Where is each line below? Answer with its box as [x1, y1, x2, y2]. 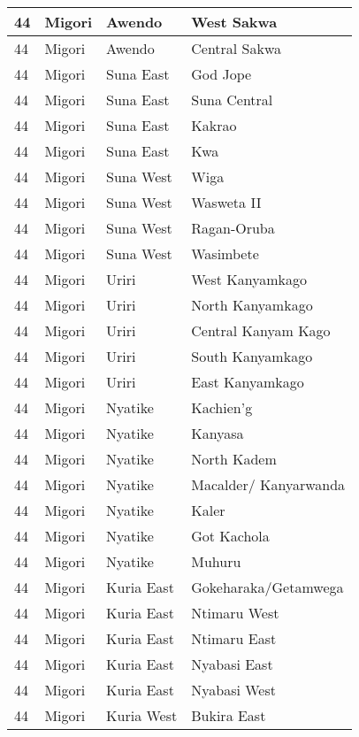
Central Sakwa [191, 38, 282, 58]
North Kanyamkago [191, 295, 313, 315]
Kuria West [106, 705, 178, 725]
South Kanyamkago [191, 346, 313, 366]
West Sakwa [191, 12, 278, 32]
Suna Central [191, 89, 273, 110]
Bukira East [191, 705, 266, 725]
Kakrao [191, 115, 237, 135]
